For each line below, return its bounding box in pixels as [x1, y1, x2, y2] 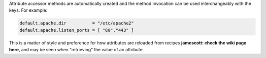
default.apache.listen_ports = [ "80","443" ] [19, 27, 134, 33]
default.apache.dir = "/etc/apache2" [19, 20, 134, 26]
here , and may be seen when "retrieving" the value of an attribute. [9, 47, 144, 53]
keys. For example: [9, 7, 48, 13]
